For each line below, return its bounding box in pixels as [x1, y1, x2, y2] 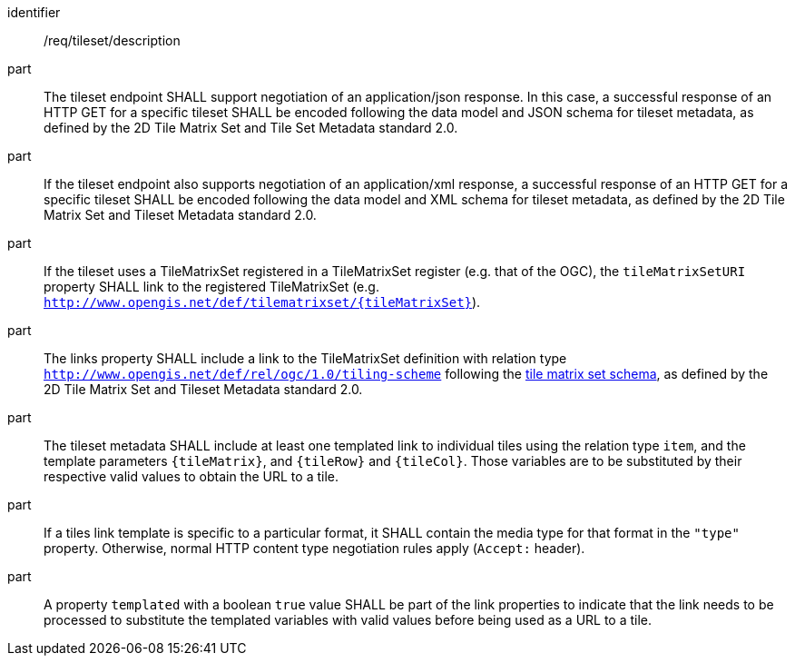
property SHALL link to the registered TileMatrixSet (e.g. [44, 279, 379, 294]
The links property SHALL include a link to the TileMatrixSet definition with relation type [44, 351, 567, 366]
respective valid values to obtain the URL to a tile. [44, 469, 339, 484]
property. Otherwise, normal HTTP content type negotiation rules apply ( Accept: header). [44, 540, 585, 556]
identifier [7, 5, 61, 20]
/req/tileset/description [44, 33, 181, 48]
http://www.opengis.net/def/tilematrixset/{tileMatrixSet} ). [44, 294, 481, 310]
